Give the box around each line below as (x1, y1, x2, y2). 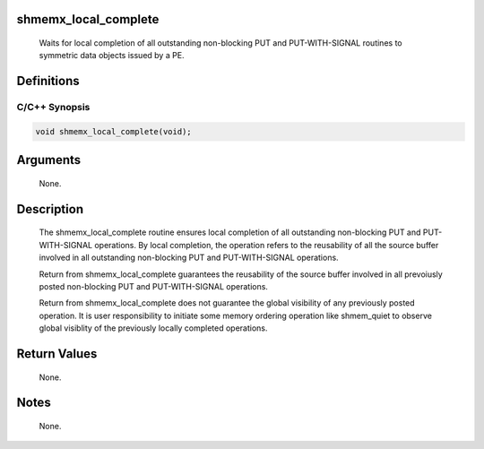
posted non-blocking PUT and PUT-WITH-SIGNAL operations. (39, 281, 269, 291)
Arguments (16, 152, 82, 168)
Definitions (16, 73, 80, 89)
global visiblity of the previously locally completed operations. (39, 323, 268, 333)
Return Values (16, 346, 98, 361)
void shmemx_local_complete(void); (35, 126, 192, 136)
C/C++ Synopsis (16, 101, 91, 114)
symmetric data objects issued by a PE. (39, 50, 185, 61)
